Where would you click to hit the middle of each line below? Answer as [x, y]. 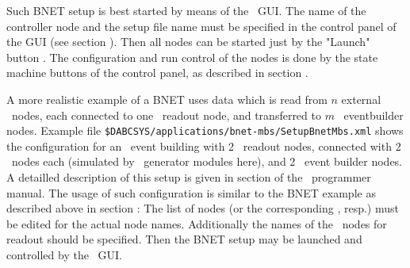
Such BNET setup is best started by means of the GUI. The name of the [186, 10]
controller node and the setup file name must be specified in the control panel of [201, 26]
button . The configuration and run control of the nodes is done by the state [192, 57]
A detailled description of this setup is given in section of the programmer [189, 177]
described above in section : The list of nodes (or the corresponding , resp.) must [203, 208]
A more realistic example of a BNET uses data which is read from [167, 99]
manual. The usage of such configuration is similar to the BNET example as [191, 192]
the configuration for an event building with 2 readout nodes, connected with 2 [204, 145]
